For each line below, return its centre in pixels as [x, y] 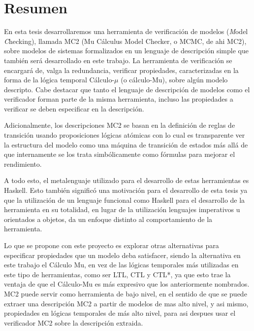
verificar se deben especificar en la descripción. [74, 108]
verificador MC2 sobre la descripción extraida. [74, 322]
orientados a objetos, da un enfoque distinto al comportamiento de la [108, 219]
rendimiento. [23, 164]
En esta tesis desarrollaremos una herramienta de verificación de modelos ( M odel [126, 31]
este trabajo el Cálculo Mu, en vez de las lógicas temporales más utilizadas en [121, 265]
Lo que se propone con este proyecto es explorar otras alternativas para [111, 245]
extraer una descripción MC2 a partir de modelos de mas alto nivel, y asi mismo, [126, 303]
